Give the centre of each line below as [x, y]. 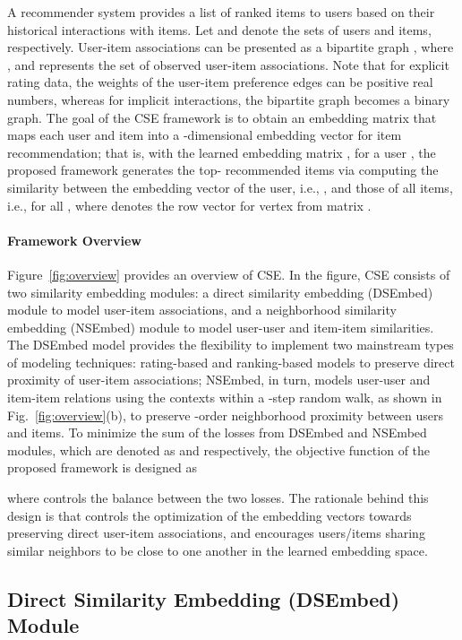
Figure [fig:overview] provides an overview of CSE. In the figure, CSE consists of [229, 274]
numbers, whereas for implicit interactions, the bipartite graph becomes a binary [229, 99]
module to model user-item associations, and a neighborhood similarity [202, 310]
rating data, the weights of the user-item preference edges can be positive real [220, 82]
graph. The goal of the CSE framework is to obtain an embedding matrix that [222, 117]
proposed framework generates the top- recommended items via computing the [223, 170]
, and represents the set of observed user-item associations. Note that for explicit [228, 64]
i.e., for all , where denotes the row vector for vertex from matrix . [189, 205]
